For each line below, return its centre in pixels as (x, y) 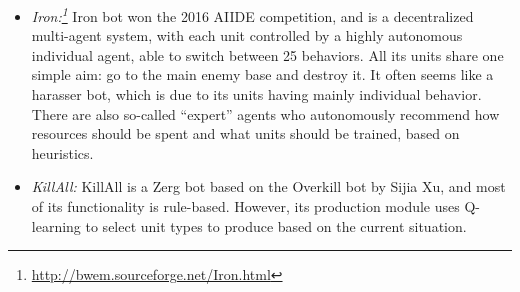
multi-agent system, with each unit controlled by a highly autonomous (247, 35)
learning (56, 225)
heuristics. (62, 152)
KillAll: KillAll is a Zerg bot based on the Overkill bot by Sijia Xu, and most (268, 186)
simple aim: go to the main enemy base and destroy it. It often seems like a (262, 74)
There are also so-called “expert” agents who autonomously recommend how (265, 113)
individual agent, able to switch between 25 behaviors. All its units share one (267, 54)
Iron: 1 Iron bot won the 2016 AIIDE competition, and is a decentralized (252, 14)
